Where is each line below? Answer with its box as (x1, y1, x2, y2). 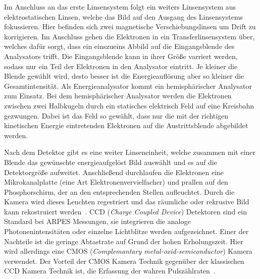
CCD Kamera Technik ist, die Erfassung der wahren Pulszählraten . (4, 265, 216, 276)
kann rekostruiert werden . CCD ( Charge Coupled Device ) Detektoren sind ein (4, 206, 247, 216)
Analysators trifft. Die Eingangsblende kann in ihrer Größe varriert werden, (4, 50, 238, 61)
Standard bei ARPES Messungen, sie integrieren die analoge (4, 216, 191, 227)
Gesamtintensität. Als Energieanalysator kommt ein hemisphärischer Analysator (4, 80, 252, 91)
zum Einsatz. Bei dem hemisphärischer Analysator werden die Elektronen (4, 90, 232, 101)
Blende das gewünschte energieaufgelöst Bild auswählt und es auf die (4, 156, 217, 167)
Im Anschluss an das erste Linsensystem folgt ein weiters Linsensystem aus (4, 2, 236, 12)
